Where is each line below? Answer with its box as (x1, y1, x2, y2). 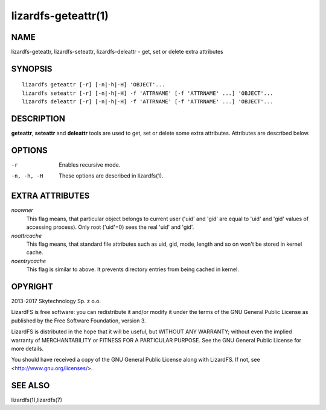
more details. (11, 345, 44, 352)
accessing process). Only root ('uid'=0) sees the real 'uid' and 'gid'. (26, 223, 194, 231)
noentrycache (11, 257, 46, 264)
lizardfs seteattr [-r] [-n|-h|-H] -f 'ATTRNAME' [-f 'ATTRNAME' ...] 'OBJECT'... (22, 89, 273, 97)
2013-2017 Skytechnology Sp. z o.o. (11, 298, 101, 304)
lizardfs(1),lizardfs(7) (11, 396, 63, 403)
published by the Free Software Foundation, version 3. (11, 317, 146, 324)
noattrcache (11, 232, 42, 239)
